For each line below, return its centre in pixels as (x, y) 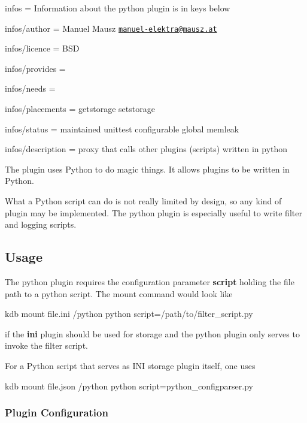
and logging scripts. (41, 224)
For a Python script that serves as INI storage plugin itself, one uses (130, 365)
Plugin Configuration (57, 413)
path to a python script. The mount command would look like (119, 293)
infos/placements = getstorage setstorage (80, 109)
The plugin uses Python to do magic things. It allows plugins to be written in (147, 169)
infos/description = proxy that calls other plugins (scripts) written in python (146, 149)
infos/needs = (30, 88)
